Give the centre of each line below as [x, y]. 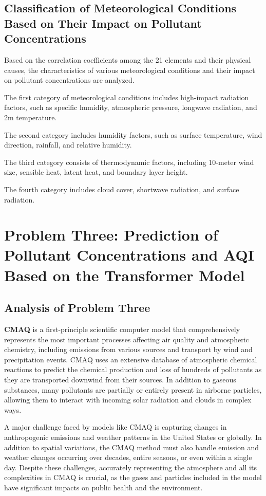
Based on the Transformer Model [125, 275]
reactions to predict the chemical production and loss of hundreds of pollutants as [133, 369]
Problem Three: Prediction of [111, 235]
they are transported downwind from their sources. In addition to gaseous [120, 380]
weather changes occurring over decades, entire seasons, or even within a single [128, 457]
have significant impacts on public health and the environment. [103, 487]
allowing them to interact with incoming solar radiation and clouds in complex [128, 400]
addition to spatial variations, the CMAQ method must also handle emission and [131, 447]
